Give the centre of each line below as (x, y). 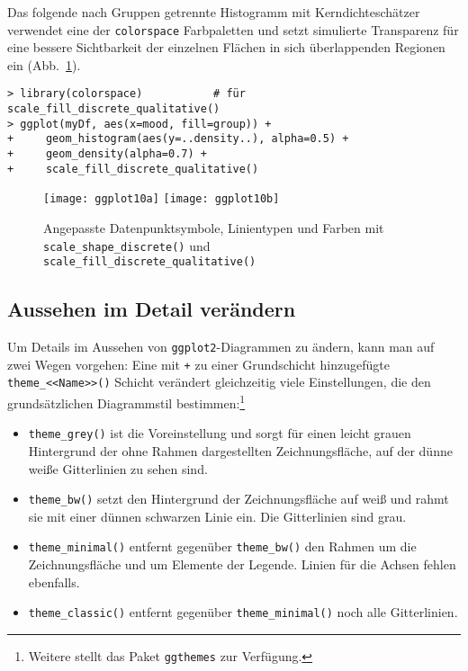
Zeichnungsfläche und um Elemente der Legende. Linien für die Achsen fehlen (242, 564)
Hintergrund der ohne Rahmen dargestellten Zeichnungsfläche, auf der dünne (240, 451)
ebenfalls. (54, 582)
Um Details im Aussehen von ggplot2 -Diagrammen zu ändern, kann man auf (221, 347)
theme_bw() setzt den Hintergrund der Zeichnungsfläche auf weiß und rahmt (238, 499)
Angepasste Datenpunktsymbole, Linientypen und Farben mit (214, 228)
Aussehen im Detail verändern (152, 309)
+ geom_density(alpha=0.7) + (107, 154)
